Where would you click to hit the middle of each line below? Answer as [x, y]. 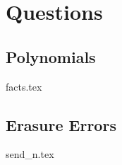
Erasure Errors [61, 124]
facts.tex [24, 86]
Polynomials [51, 56]
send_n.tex [30, 154]
